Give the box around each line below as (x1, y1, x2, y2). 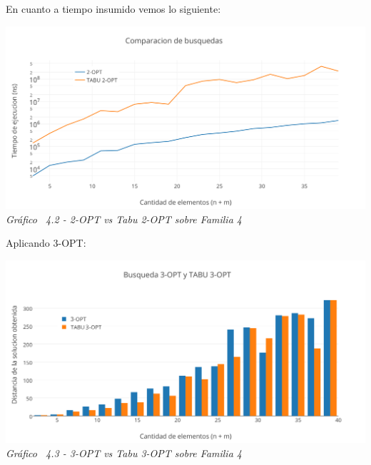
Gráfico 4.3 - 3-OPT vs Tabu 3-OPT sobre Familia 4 (6, 445, 242, 460)
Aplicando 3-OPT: (6, 235, 86, 250)
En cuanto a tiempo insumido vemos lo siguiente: (6, 1, 221, 16)
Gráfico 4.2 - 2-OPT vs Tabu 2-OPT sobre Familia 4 (6, 211, 242, 226)
